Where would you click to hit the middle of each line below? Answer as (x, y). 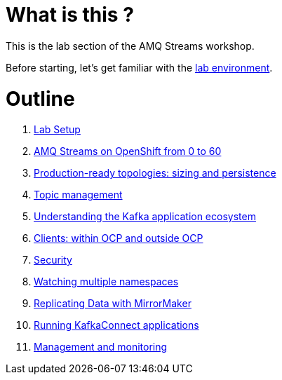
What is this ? (70, 15)
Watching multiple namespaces (106, 282)
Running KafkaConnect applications (116, 325)
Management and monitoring (101, 347)
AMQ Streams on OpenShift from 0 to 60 (128, 151)
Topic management (78, 195)
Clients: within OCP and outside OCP (119, 238)
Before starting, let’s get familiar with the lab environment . (139, 67)
